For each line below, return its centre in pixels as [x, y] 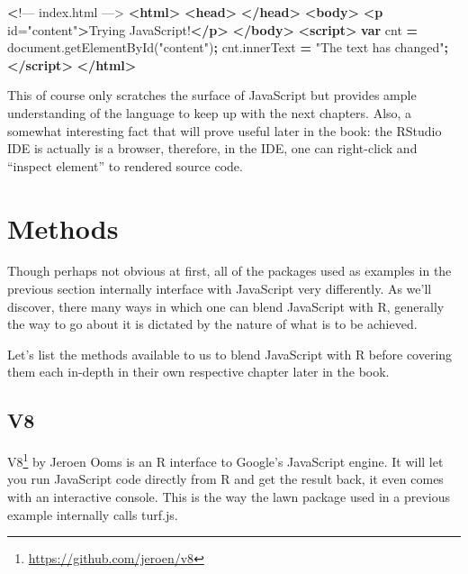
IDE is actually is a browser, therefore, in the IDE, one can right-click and [212, 148]
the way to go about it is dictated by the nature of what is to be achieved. [212, 324]
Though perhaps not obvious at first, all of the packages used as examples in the [229, 271]
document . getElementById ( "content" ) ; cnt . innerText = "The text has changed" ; [228, 47]
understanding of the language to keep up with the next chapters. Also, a [210, 112]
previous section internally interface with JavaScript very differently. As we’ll [220, 289]
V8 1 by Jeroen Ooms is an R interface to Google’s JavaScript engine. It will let [225, 460]
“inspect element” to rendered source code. [125, 165]
